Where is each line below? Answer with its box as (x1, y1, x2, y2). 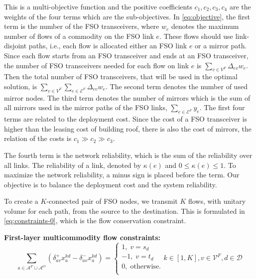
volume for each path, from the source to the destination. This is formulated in (4, 205, 245, 216)
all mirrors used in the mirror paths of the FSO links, (4, 102, 167, 113)
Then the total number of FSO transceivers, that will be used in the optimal (4, 71, 238, 82)
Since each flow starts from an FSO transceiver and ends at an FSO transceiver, (4, 50, 249, 60)
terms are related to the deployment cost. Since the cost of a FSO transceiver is (4, 114, 247, 124)
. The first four (199, 102, 245, 113)
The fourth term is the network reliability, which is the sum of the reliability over (4, 149, 253, 160)
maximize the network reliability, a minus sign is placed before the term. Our (4, 169, 240, 180)
